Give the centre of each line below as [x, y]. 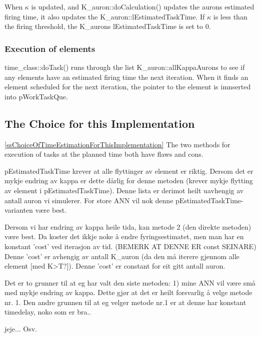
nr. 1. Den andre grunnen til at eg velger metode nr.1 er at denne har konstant [125, 302]
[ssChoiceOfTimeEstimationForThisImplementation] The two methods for [117, 144]
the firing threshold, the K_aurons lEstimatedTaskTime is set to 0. [108, 26]
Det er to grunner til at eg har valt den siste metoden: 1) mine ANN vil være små [130, 282]
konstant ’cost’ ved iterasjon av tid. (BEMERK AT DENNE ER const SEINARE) [130, 246]
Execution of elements [50, 48]
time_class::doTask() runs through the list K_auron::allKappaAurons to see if [125, 67]
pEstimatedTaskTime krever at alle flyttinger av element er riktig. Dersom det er [129, 170]
